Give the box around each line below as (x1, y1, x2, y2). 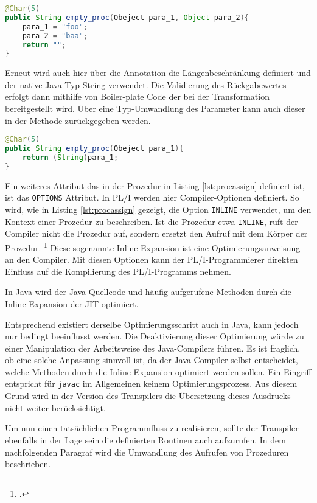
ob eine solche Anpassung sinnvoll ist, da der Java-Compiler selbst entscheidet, (5, 353, 298, 366)
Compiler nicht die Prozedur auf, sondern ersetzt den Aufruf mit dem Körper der (5, 227, 308, 240)
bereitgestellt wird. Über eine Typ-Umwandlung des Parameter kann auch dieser (5, 102, 305, 115)
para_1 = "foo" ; (22, 22, 88, 31)
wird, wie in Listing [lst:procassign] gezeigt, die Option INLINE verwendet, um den (5, 203, 312, 215)
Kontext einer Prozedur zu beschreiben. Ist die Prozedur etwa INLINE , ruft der (5, 215, 298, 227)
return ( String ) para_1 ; (22, 153, 119, 162)
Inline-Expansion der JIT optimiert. (5, 297, 139, 310)
